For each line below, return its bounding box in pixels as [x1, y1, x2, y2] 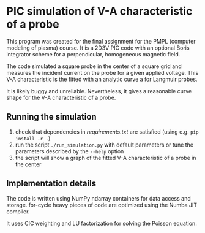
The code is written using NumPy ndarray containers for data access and [6, 194, 191, 202]
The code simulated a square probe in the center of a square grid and [6, 63, 182, 70]
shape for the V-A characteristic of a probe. [6, 94, 116, 101]
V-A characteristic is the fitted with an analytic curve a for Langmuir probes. [6, 75, 198, 83]
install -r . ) [15, 134, 51, 142]
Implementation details [6, 178, 97, 189]
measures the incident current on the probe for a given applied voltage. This [6, 69, 199, 76]
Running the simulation [6, 112, 97, 122]
